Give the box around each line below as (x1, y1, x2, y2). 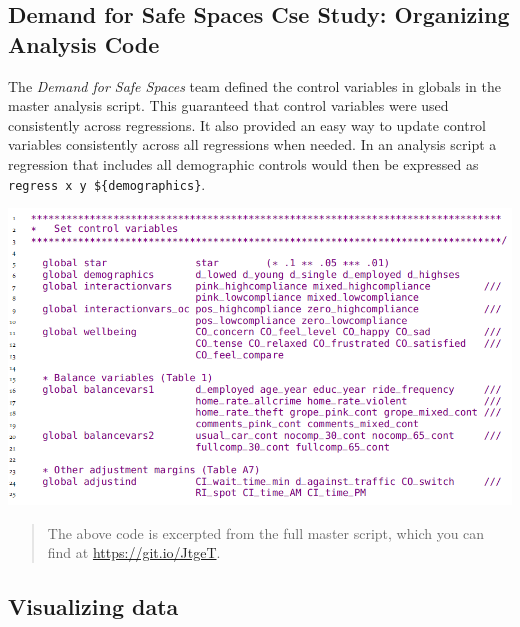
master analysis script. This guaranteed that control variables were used (8, 95, 449, 116)
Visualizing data (8, 591, 179, 622)
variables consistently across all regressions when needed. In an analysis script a (8, 134, 497, 155)
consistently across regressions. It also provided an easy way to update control (8, 114, 487, 135)
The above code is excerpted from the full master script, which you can (47, 522, 485, 543)
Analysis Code (8, 28, 160, 59)
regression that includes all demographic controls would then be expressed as (8, 153, 479, 174)
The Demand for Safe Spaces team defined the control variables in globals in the (8, 75, 501, 96)
